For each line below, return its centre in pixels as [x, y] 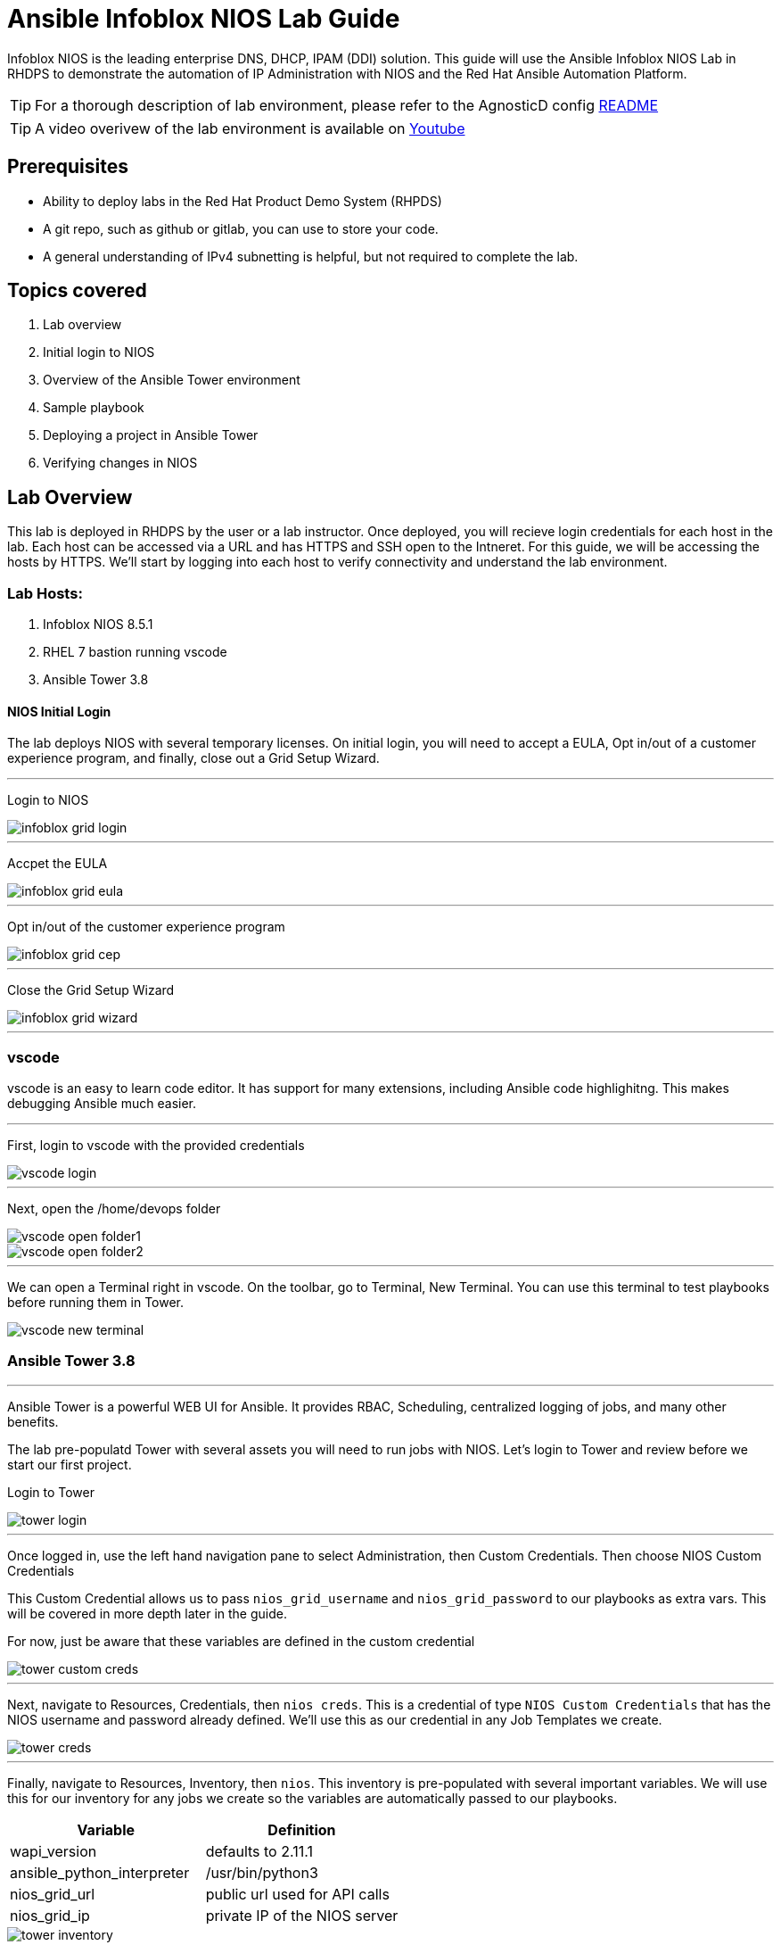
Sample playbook [94, 408]
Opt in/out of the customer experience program [146, 927]
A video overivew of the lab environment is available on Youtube [250, 128]
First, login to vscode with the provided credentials [156, 1145]
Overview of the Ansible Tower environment [172, 380]
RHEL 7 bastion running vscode [135, 652]
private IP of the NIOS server [302, 1915]
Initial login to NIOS [99, 352]
